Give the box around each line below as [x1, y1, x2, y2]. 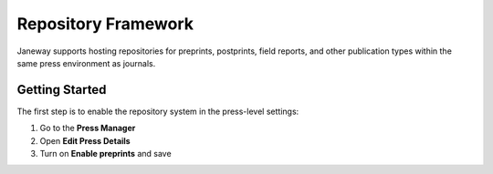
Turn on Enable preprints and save [39, 148, 173, 159]
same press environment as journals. [16, 57, 156, 68]
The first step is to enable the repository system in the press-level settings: [16, 106, 299, 117]
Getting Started [16, 82, 107, 97]
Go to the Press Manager [39, 123, 136, 134]
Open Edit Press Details [39, 135, 131, 146]
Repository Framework [16, 14, 194, 34]
